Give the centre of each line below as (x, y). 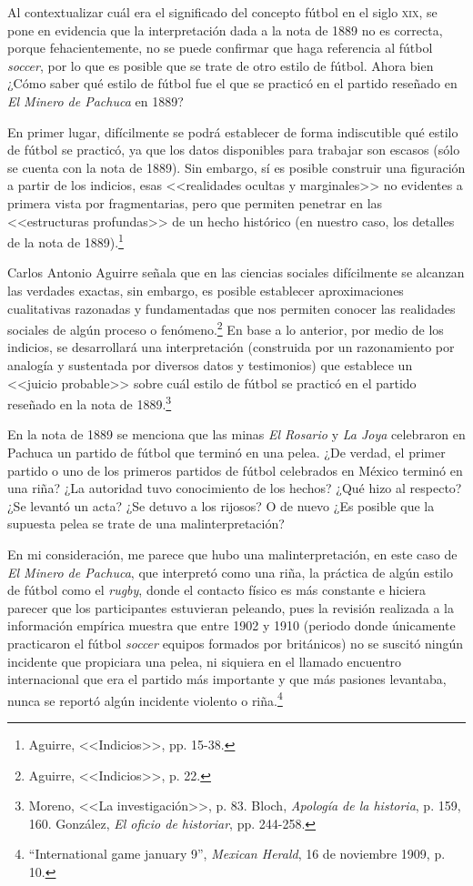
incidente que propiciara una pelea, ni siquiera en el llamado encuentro (205, 661)
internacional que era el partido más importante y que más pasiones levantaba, (227, 679)
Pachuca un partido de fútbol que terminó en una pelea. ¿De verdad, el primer (226, 453)
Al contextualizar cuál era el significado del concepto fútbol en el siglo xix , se (222, 12)
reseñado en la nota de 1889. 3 (90, 403)
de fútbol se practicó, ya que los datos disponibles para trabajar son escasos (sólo (234, 150)
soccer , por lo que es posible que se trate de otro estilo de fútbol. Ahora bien (221, 65)
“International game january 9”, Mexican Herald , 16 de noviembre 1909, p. (237, 854)
